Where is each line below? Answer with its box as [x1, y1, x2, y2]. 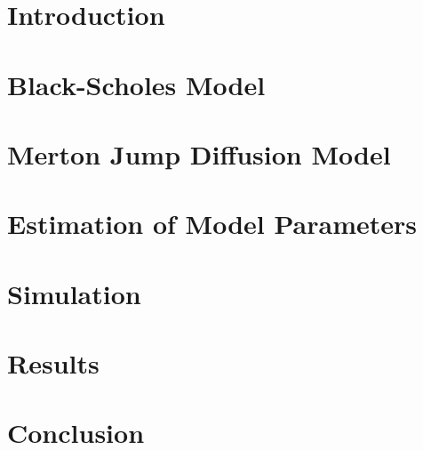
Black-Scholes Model [7, 66, 266, 102]
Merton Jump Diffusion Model [7, 135, 391, 172]
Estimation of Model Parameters [7, 205, 418, 242]
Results [7, 345, 100, 382]
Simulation [7, 275, 141, 311]
